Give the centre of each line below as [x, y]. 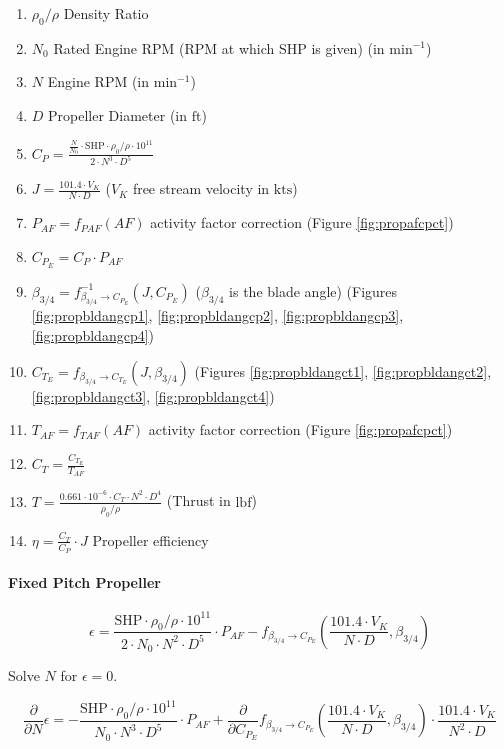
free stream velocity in [201, 188]
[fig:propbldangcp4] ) [93, 334]
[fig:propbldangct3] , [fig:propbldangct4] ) [153, 395]
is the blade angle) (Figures [313, 290]
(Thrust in [198, 500]
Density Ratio [106, 13]
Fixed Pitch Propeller [84, 581]
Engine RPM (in [98, 81]
